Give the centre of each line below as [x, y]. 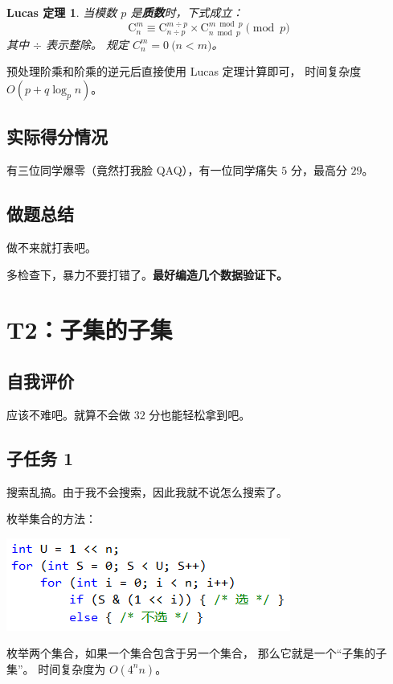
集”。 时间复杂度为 [56, 668]
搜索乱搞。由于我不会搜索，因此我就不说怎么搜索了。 [147, 491]
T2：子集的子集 [90, 330]
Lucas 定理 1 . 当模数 [62, 12]
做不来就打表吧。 [51, 247]
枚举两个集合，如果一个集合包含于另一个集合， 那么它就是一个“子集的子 [197, 653]
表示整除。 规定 [87, 44]
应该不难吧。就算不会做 [68, 414]
